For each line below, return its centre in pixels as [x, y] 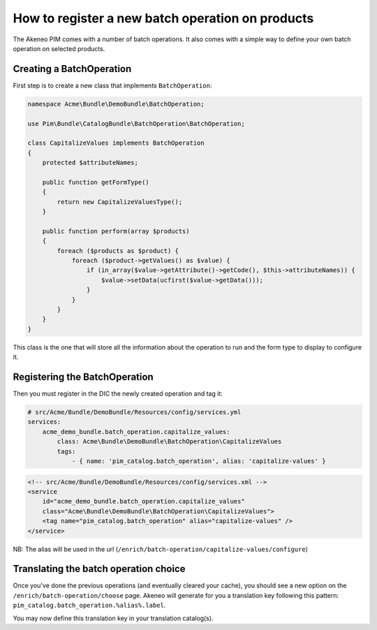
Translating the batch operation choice [99, 569]
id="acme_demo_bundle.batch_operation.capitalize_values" [143, 501]
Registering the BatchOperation [83, 377]
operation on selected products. [59, 48]
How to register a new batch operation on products [163, 18]
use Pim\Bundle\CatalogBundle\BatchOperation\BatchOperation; [136, 123]
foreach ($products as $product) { [118, 251]
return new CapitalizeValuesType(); [120, 202]
